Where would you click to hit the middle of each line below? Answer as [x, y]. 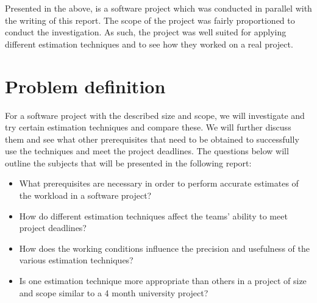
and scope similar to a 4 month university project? [114, 292]
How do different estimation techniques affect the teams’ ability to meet [153, 216]
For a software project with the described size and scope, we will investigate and [155, 115]
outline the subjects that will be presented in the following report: [128, 162]
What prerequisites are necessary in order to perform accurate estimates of [159, 183]
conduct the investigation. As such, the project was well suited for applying [146, 32]
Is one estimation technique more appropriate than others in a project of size [163, 281]
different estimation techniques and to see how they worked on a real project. [149, 44]
